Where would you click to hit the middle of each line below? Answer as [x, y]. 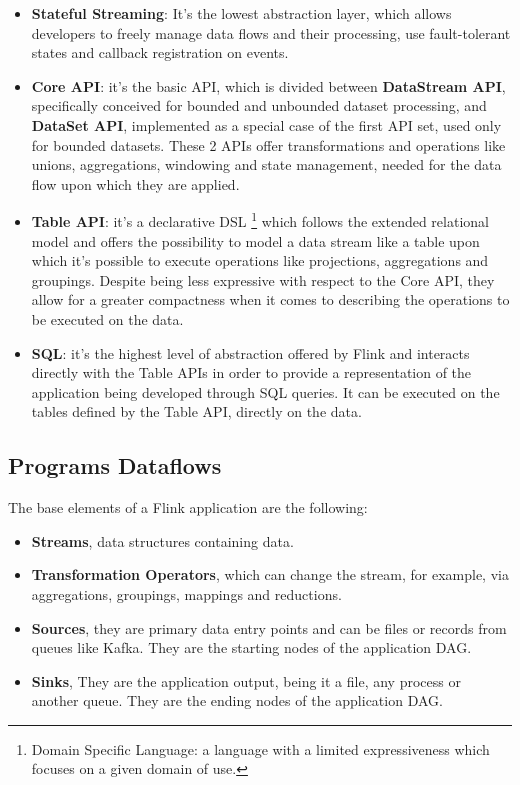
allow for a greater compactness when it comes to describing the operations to [270, 299]
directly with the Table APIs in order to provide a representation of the [251, 372]
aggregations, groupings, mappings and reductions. [186, 593]
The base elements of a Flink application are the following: [188, 507]
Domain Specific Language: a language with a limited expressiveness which [260, 748]
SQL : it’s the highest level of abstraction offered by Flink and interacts [250, 352]
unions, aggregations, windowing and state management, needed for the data [266, 164]
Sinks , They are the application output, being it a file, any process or [246, 680]
